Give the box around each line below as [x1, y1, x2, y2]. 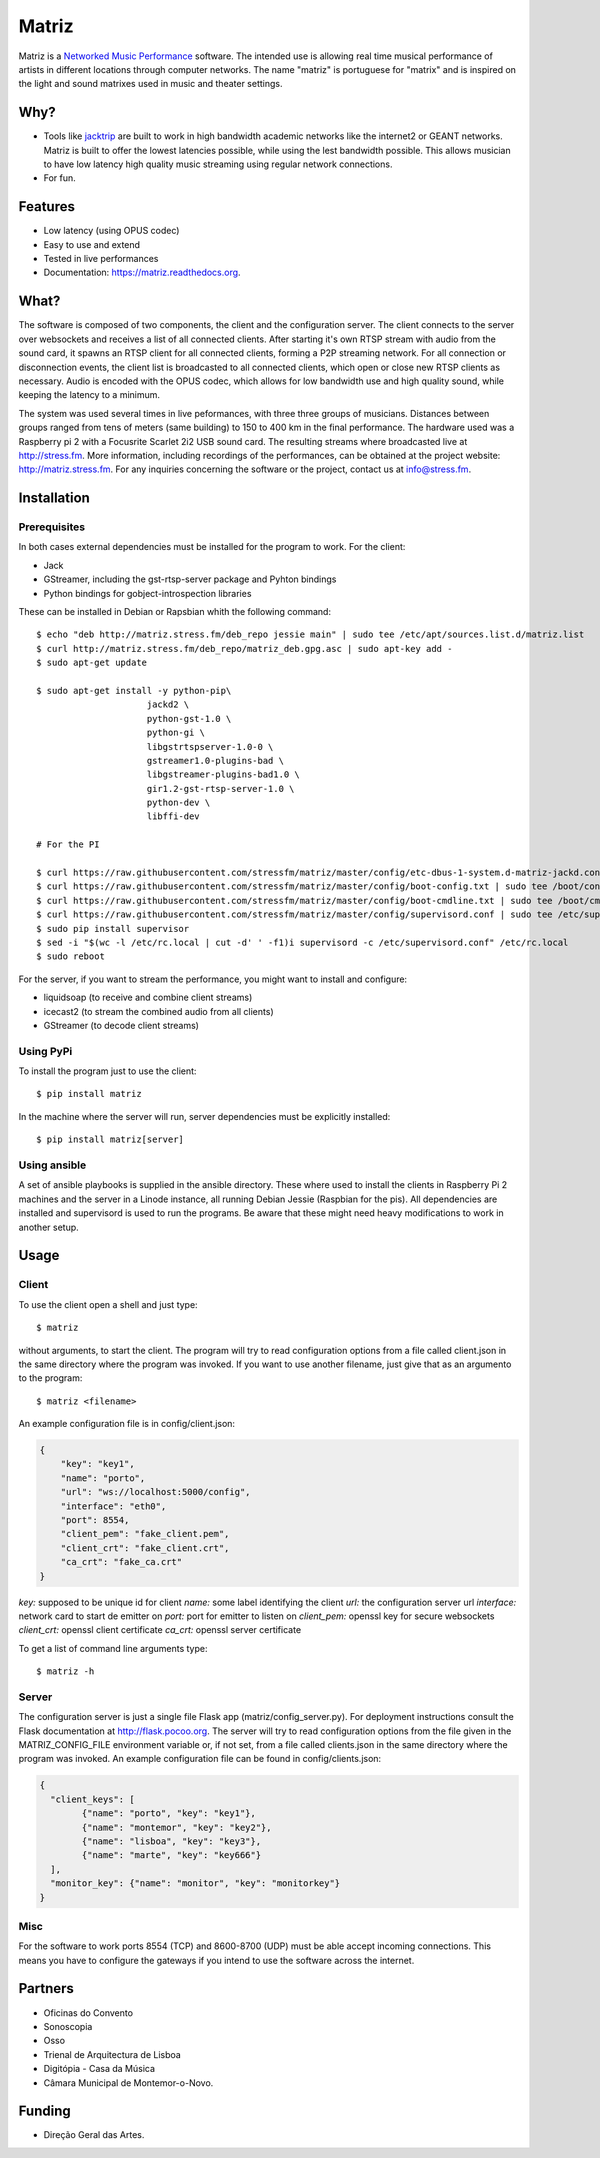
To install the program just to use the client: [18, 1065, 197, 1077]
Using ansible [18, 1158, 87, 1172]
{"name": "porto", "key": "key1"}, [81, 1808, 257, 1819]
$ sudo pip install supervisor [36, 923, 190, 934]
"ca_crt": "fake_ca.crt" [60, 1556, 183, 1568]
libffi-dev [146, 811, 200, 822]
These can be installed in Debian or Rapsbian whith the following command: [18, 606, 332, 618]
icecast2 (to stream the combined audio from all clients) [43, 1005, 274, 1017]
